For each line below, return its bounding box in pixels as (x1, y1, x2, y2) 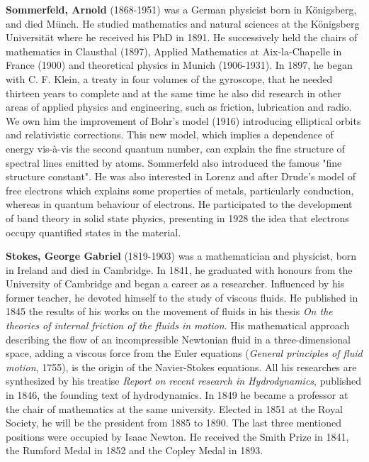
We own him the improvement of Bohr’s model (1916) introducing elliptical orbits (6, 113, 361, 128)
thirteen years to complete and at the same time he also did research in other (6, 85, 341, 100)
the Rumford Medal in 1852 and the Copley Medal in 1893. (6, 443, 263, 458)
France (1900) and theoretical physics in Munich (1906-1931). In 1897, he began (6, 57, 353, 72)
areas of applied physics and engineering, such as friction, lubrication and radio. (6, 99, 352, 114)
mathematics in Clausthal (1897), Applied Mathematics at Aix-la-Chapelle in (6, 43, 342, 58)
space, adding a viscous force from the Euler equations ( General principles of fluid (6, 346, 363, 361)
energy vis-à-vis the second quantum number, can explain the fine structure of (6, 141, 345, 155)
